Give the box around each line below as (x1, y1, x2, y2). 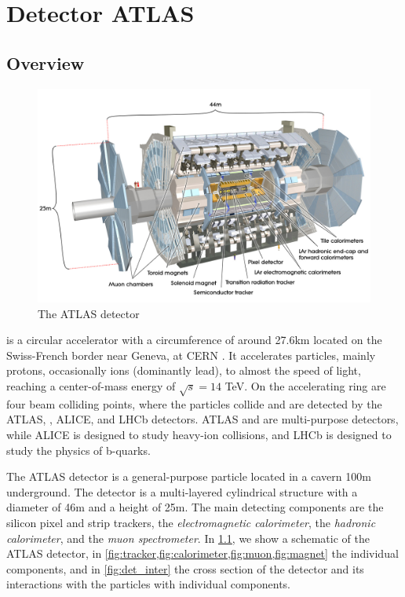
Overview (6, 50, 85, 75)
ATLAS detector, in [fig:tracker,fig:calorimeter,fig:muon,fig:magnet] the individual (6, 545, 399, 562)
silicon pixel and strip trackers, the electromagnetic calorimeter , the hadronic (6, 514, 376, 530)
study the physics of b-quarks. (6, 441, 151, 458)
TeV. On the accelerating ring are (224, 378, 386, 394)
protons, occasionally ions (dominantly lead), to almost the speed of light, (6, 362, 361, 379)
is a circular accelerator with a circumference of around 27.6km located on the (6, 331, 382, 348)
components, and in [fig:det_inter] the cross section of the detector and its (6, 560, 364, 577)
